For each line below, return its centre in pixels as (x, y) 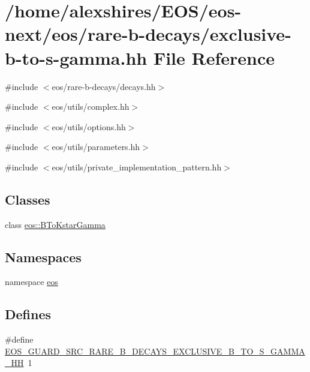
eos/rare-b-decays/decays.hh (104, 86)
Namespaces (43, 256)
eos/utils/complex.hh (91, 106)
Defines (28, 314)
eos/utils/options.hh (89, 126)
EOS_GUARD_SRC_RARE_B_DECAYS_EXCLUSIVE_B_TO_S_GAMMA (155, 351)
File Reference (214, 57)
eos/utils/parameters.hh (96, 147)
